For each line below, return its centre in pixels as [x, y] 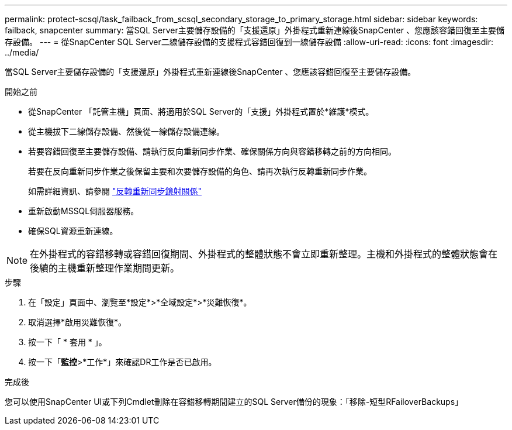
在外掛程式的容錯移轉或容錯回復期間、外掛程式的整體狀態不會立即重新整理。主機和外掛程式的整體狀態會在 [264, 254]
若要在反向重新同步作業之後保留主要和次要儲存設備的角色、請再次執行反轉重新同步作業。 [200, 171]
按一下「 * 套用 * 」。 [68, 342]
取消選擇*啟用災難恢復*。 [77, 322]
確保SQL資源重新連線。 [73, 231]
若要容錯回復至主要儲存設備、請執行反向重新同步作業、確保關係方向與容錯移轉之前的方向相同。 [212, 151]
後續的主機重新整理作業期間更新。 [105, 268]
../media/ [22, 52]
